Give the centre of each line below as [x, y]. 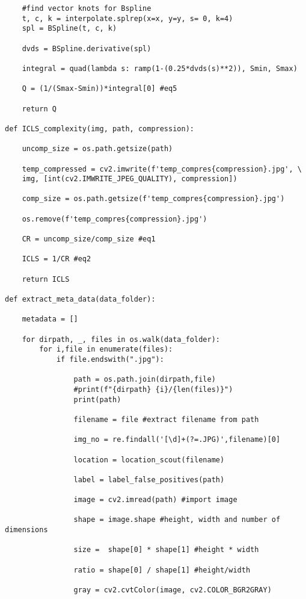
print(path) [97, 399]
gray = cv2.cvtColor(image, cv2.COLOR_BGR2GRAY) [173, 590]
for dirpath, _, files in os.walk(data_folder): [121, 339]
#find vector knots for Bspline [87, 8]
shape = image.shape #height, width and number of [177, 520]
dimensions [26, 530]
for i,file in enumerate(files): [106, 349]
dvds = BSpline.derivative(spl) [87, 48]
